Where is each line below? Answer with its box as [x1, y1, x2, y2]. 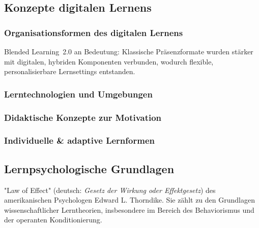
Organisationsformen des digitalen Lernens [4, 26, 183, 39]
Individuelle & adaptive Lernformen [4, 134, 155, 147]
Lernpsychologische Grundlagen [4, 160, 175, 176]
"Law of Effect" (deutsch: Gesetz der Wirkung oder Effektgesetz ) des [4, 184, 216, 195]
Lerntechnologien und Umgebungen [4, 87, 153, 100]
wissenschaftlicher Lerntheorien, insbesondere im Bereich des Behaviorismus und [4, 204, 254, 215]
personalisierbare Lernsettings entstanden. [4, 66, 135, 77]
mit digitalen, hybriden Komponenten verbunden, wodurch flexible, [4, 56, 214, 67]
